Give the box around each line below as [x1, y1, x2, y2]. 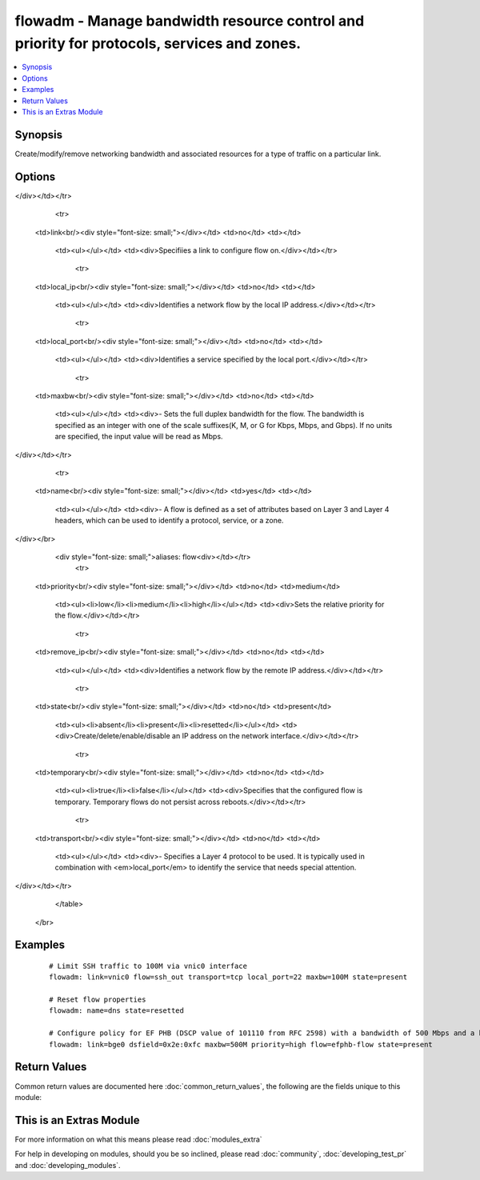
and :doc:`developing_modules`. [14, 1160, 121, 1170]
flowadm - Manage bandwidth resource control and [14, 12, 365, 30]
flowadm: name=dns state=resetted [49, 1006, 184, 1015]
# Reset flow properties [49, 995, 146, 1004]
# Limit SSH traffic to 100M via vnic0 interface [49, 961, 248, 970]
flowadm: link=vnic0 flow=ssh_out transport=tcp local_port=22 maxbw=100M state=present [49, 973, 408, 982]
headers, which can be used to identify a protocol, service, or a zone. [54, 516, 284, 526]
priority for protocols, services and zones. [14, 34, 302, 52]
